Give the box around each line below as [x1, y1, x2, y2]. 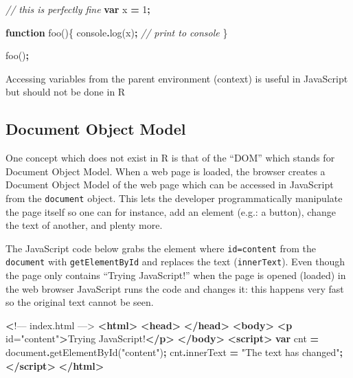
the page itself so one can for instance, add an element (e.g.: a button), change [5, 204, 336, 219]
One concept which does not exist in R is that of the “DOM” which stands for [5, 151, 335, 165]
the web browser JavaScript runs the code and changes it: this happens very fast [5, 281, 344, 296]
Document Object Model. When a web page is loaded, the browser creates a [5, 164, 326, 178]
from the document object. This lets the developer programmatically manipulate [5, 190, 343, 205]
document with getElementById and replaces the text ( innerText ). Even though [5, 254, 345, 269]
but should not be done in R [5, 85, 126, 99]
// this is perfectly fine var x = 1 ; [5, 2, 150, 16]
